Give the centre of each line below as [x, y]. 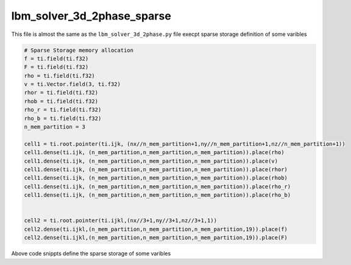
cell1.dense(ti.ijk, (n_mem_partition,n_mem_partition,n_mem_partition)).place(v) [151, 161]
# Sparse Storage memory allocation [79, 50]
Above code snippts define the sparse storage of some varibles [91, 253]
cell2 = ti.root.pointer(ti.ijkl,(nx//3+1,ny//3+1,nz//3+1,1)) [121, 221]
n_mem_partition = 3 [55, 127]
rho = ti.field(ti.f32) [60, 76]
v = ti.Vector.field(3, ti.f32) [73, 84]
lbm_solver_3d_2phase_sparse [91, 16]
